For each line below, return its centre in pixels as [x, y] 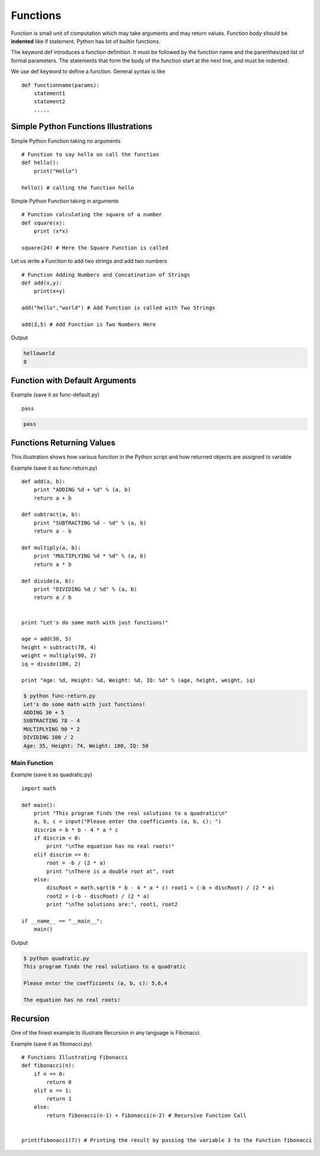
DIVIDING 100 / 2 [49, 737]
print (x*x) [51, 231]
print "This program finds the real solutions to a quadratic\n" [131, 813]
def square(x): [44, 223]
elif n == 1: [52, 1091]
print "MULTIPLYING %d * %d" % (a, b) [90, 556]
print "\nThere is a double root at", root [111, 871]
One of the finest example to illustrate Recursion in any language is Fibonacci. [106, 1033]
